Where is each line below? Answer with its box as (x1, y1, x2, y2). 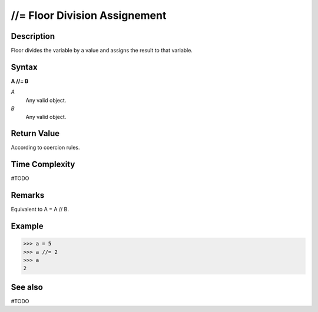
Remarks (11, 190, 45, 200)
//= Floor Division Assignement (11, 9, 167, 22)
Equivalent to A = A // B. (11, 206, 69, 213)
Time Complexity (11, 160, 75, 170)
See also (11, 282, 44, 292)
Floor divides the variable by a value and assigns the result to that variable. (11, 47, 193, 54)
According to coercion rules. (11, 144, 80, 151)
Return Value (11, 128, 60, 138)
